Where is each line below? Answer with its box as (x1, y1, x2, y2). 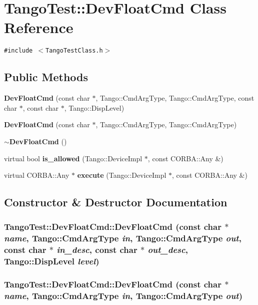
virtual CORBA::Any (4, 170, 69, 180)
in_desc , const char (56, 243, 137, 256)
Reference (4, 17, 73, 38)
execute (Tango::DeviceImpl (77, 170, 166, 180)
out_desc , (147, 243, 188, 256)
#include (4, 47, 33, 55)
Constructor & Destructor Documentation (4, 194, 227, 210)
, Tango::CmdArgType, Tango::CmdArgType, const (95, 93, 254, 103)
